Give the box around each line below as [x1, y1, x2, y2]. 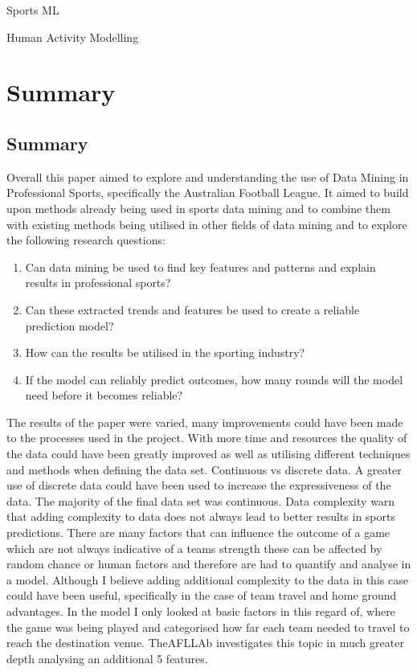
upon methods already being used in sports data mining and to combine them [6, 199, 390, 216]
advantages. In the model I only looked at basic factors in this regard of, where [6, 603, 395, 620]
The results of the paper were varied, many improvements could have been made [6, 413, 403, 430]
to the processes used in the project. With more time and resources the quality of [6, 429, 407, 446]
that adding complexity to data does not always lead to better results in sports [6, 508, 395, 525]
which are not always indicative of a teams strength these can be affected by [6, 539, 382, 556]
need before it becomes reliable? [25, 387, 183, 404]
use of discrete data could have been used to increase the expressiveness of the [6, 477, 391, 494]
